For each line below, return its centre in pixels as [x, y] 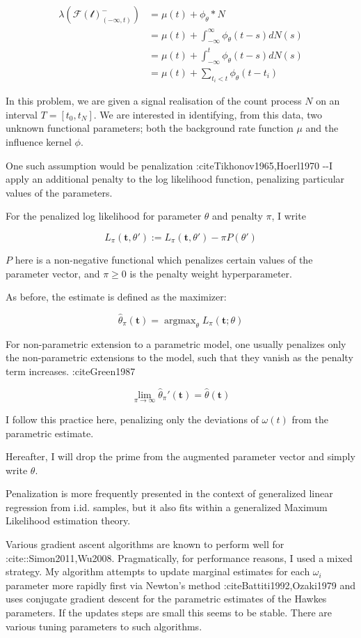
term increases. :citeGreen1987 [71, 371]
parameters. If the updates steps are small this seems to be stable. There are [169, 613]
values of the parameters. [59, 192]
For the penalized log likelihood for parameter [104, 216]
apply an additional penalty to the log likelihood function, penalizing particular [175, 179]
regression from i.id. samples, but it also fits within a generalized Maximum [167, 507]
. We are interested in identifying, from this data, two [208, 114]
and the [322, 128]
